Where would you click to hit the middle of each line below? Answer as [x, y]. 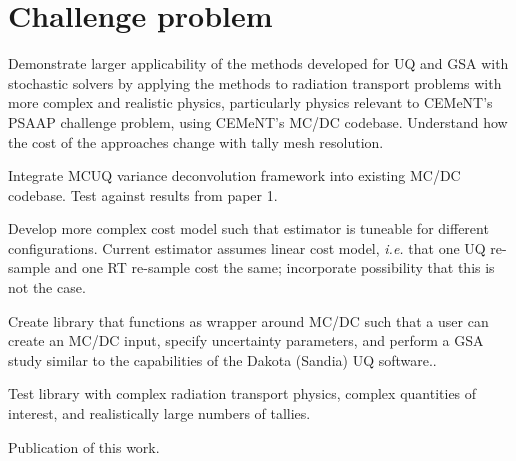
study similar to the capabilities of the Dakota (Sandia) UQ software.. [222, 359]
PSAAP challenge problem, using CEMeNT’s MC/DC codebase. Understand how [258, 121]
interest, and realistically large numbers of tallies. [159, 413]
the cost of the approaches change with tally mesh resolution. [196, 141]
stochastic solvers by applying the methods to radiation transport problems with [255, 82]
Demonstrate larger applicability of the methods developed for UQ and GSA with [258, 63]
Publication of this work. [84, 446]
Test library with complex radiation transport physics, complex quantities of [242, 393]
